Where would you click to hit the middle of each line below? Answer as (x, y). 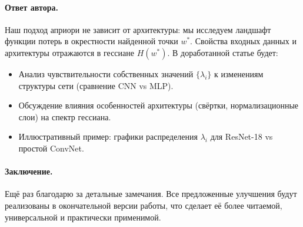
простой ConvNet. (51, 148)
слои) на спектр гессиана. (65, 116)
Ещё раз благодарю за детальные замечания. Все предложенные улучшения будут (151, 194)
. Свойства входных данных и (243, 41)
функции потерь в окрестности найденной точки (91, 41)
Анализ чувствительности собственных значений (106, 73)
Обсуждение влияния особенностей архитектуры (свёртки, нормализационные (159, 105)
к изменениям (239, 73)
